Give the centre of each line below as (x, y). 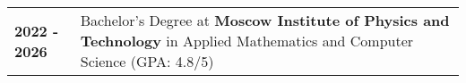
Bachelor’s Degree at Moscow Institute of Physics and (265, 20)
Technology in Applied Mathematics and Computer (247, 41)
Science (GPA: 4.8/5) (147, 61)
